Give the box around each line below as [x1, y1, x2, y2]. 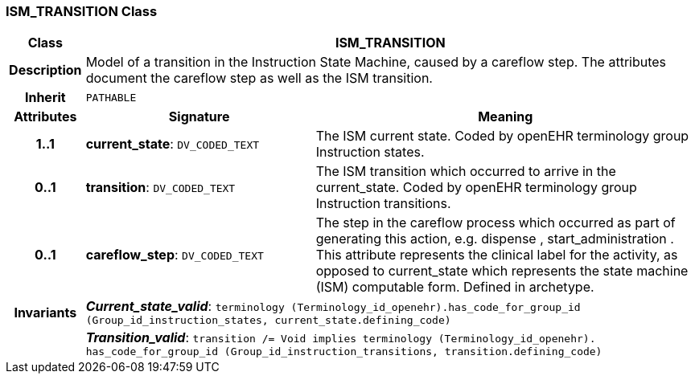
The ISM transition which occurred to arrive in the [315, 163, 616, 180]
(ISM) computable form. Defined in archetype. [315, 279, 594, 296]
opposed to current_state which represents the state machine [315, 263, 689, 280]
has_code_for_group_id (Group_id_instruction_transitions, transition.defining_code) [85, 345, 602, 358]
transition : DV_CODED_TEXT [85, 179, 236, 196]
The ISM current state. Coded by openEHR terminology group [315, 128, 689, 145]
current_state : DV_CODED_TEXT [85, 136, 260, 153]
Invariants [14, 304, 77, 321]
